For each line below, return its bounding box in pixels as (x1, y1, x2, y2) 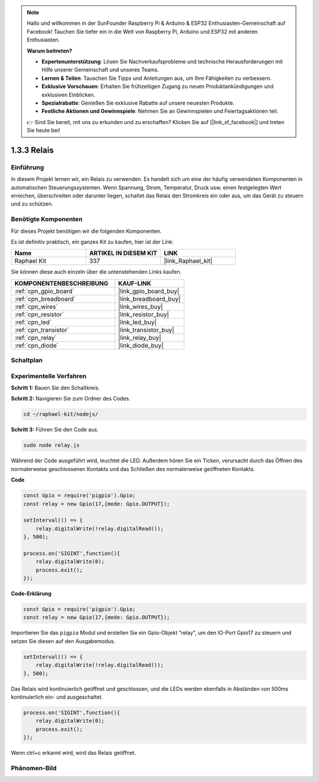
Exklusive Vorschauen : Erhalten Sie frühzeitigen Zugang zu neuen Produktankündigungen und (41, 83, 274, 90)
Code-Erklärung (11, 590, 52, 597)
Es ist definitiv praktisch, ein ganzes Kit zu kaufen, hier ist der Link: (11, 238, 174, 245)
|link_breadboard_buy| (118, 294, 181, 303)
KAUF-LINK (118, 279, 152, 287)
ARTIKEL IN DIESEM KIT (89, 249, 158, 257)
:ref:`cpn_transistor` (14, 326, 70, 334)
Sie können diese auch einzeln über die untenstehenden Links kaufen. (11, 268, 182, 275)
